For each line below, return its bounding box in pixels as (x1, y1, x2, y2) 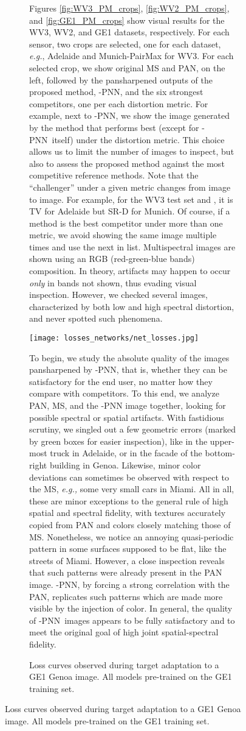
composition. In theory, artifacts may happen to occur (29, 264, 231, 277)
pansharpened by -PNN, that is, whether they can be (29, 363, 227, 376)
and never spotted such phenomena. (29, 312, 163, 325)
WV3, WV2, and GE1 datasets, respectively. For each (29, 26, 230, 38)
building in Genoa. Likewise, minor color (49, 459, 201, 471)
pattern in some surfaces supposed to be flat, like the (29, 542, 227, 555)
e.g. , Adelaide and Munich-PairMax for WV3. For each (29, 49, 234, 62)
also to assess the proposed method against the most (29, 157, 225, 169)
